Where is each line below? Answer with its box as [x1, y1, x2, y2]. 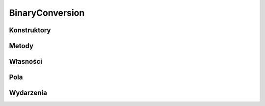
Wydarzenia [9, 89, 48, 97]
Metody [9, 42, 34, 50]
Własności [9, 57, 43, 66]
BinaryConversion [9, 7, 85, 18]
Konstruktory [9, 26, 51, 34]
